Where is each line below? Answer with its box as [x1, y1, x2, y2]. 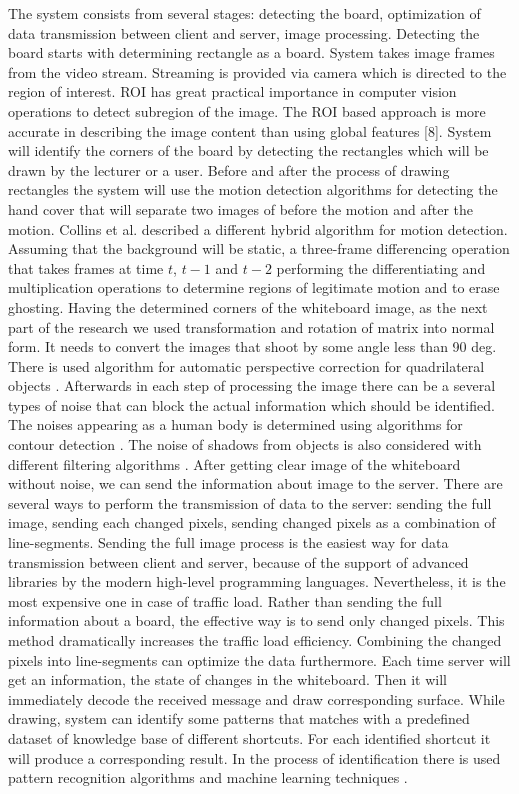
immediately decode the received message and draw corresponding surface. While [8, 688, 505, 709]
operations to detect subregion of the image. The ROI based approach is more [8, 100, 486, 121]
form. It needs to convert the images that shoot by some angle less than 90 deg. [8, 336, 497, 357]
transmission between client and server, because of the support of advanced [8, 551, 469, 572]
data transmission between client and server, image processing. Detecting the [8, 22, 480, 43]
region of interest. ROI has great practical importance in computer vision [8, 81, 457, 102]
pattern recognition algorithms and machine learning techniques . [8, 767, 408, 788]
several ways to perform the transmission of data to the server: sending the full [8, 492, 492, 513]
